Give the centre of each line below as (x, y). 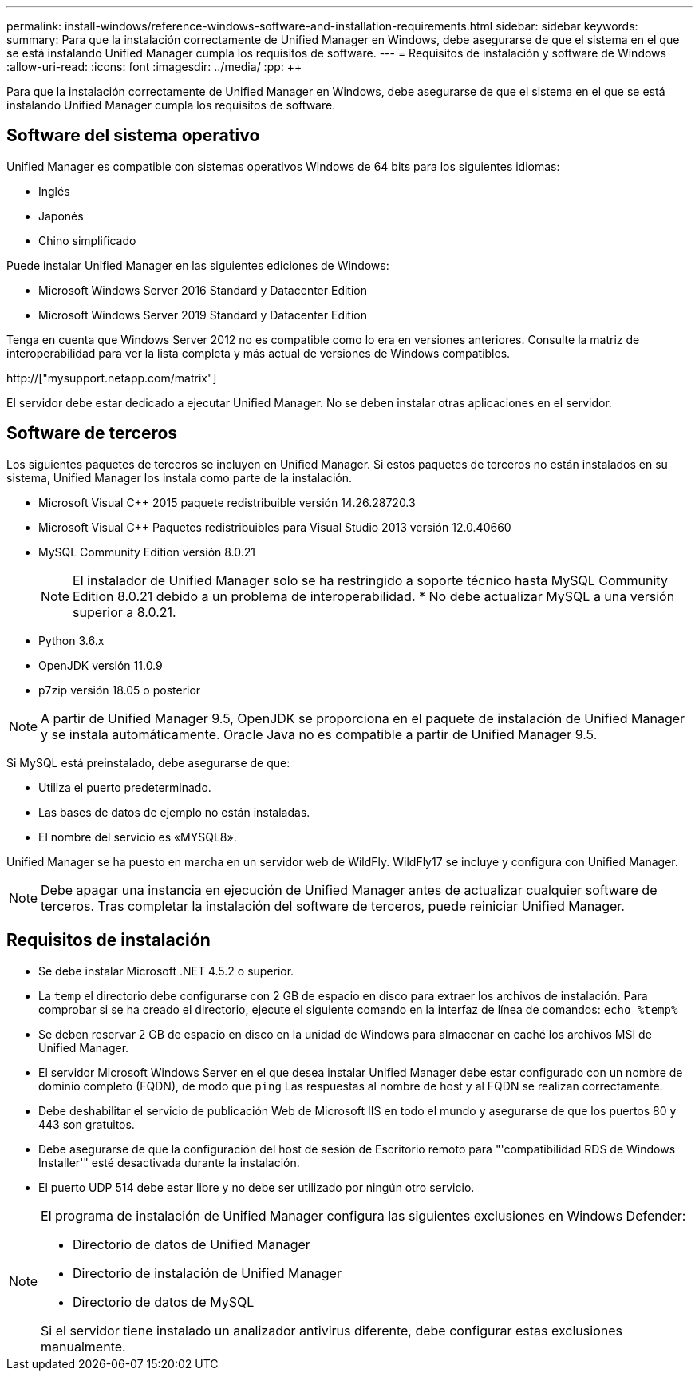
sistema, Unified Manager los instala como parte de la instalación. (180, 477)
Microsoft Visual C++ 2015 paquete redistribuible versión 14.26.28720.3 (227, 502)
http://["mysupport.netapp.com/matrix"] (112, 378)
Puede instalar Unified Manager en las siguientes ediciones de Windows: (198, 265)
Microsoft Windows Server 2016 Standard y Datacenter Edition (203, 290)
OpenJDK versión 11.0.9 (101, 665)
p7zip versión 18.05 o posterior (120, 690)
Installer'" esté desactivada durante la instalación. (169, 1162)
